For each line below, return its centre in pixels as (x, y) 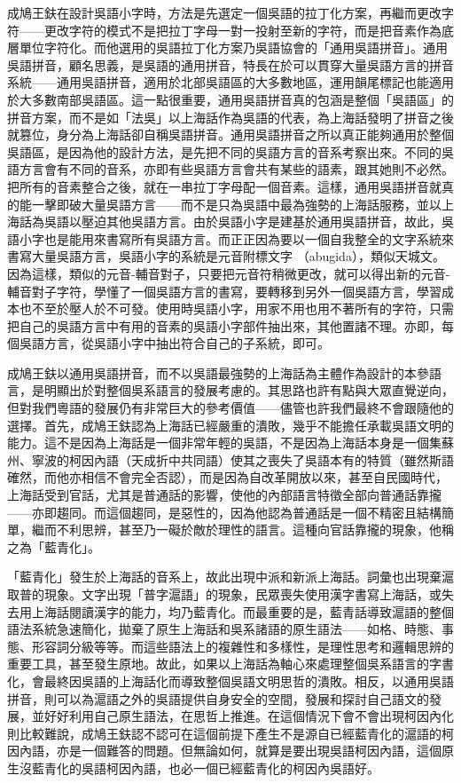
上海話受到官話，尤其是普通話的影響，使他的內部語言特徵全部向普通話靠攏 (224, 495)
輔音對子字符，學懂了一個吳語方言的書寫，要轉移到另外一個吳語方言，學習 (224, 291)
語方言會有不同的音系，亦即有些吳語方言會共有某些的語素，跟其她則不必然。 (230, 169)
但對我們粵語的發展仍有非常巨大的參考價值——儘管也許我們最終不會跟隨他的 (230, 408)
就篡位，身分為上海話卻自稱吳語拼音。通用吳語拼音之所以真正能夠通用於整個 (230, 134)
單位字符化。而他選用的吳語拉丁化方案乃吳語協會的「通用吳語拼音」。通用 (233, 47)
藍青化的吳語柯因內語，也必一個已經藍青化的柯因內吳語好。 (205, 767)
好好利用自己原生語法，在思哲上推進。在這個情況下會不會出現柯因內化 (249, 716)
